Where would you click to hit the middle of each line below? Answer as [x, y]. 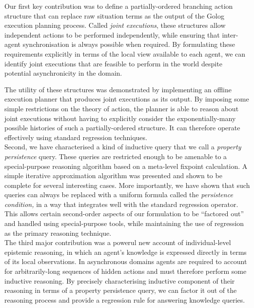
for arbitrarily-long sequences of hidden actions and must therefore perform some [126, 271]
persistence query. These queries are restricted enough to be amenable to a [116, 156]
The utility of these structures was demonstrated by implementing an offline [118, 89]
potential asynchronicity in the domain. [63, 73]
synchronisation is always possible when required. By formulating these [129, 44]
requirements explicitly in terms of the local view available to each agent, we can [125, 53]
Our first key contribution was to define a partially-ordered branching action [119, 6]
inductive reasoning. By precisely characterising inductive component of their [120, 280]
